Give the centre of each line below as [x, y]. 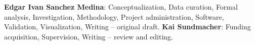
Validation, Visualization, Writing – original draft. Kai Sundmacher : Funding [127, 27]
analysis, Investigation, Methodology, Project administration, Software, [114, 16]
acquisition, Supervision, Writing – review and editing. [89, 36]
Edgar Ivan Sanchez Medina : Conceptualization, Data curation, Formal [121, 7]
